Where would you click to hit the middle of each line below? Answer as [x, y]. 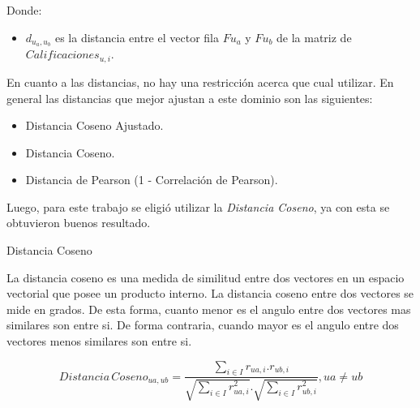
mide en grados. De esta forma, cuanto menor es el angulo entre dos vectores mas [209, 309]
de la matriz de [314, 37]
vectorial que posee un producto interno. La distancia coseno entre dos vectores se [210, 293]
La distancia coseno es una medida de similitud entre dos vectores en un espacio [206, 277]
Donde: [24, 10]
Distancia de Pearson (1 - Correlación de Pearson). [152, 180]
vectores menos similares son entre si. [99, 341]
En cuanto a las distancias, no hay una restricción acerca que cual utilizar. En [200, 82]
